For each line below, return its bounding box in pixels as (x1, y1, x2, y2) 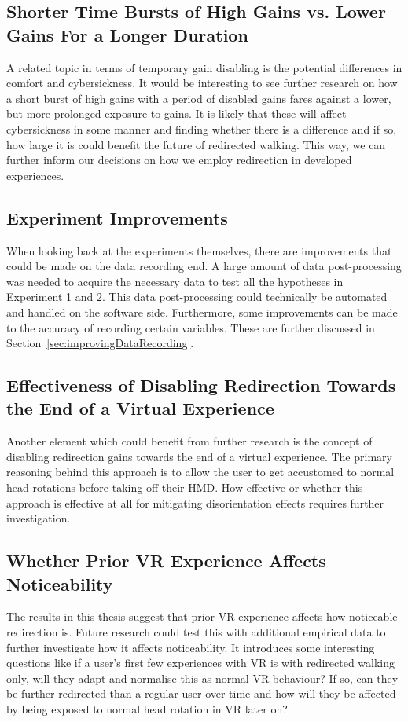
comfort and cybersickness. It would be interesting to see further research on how (6, 75, 398, 91)
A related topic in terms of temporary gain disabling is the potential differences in (6, 59, 402, 75)
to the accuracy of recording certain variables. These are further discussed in (6, 319, 375, 335)
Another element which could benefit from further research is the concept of (6, 433, 373, 449)
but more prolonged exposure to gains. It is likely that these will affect (6, 105, 347, 122)
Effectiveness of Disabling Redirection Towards (6, 373, 396, 398)
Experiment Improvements (6, 205, 228, 229)
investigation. (6, 510, 71, 526)
